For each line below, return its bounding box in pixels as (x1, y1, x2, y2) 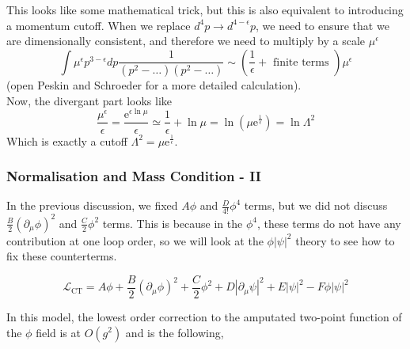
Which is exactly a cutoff (6, 132, 127, 149)
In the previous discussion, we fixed (6, 197, 178, 214)
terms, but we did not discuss (244, 197, 388, 214)
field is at (36, 324, 81, 340)
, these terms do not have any (256, 214, 401, 231)
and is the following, (125, 324, 224, 340)
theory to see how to (295, 232, 395, 248)
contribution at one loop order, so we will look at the (6, 232, 264, 248)
